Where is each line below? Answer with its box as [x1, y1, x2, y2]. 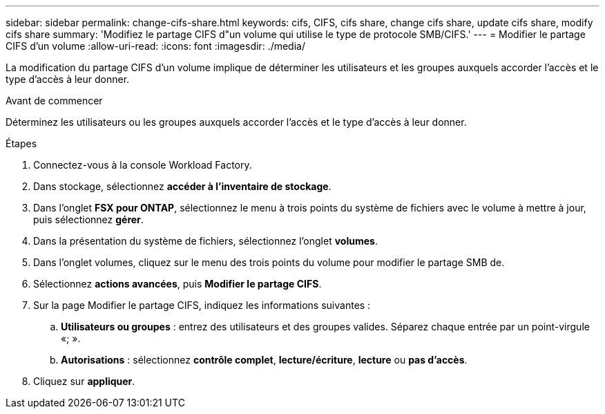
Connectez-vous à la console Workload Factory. [33, 159, 252, 171]
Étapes [6, 138, 37, 149]
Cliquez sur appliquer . [33, 375, 135, 387]
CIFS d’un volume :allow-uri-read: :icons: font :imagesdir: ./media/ [6, 40, 305, 52]
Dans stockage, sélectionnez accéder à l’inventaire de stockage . [33, 180, 332, 192]
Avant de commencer [6, 95, 103, 106]
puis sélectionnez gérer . [33, 214, 144, 225]
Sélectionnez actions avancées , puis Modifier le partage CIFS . [33, 278, 322, 290]
